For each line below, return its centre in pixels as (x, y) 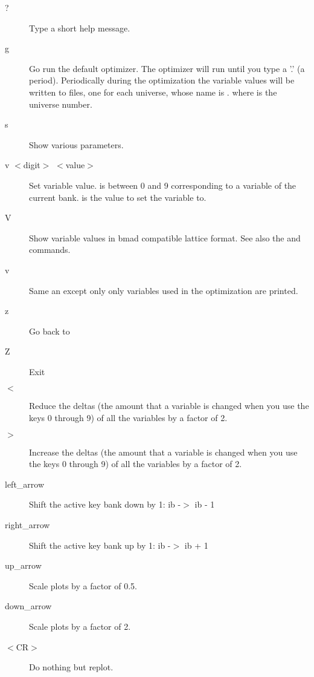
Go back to (50, 331)
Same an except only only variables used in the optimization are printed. (164, 290)
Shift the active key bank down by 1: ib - (105, 504)
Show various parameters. (76, 144)
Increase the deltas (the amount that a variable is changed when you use (163, 452)
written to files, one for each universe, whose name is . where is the (153, 92)
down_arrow (28, 606)
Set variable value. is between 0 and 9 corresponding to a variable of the (163, 185)
